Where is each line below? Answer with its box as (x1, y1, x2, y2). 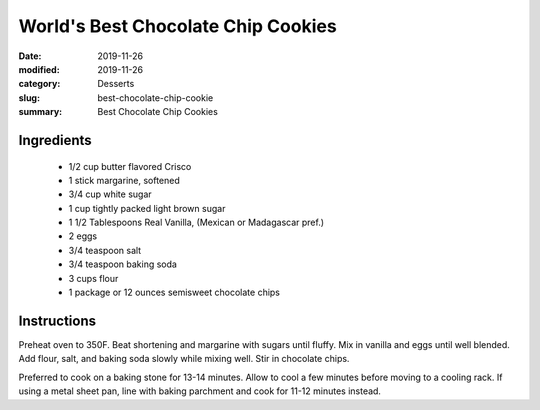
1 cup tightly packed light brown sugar (68, 202, 226, 214)
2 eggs (68, 230, 98, 242)
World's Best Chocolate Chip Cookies (18, 15, 337, 37)
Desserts (97, 78, 135, 90)
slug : (18, 91, 40, 104)
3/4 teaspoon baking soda (68, 258, 177, 270)
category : (18, 78, 61, 90)
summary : (18, 106, 63, 118)
